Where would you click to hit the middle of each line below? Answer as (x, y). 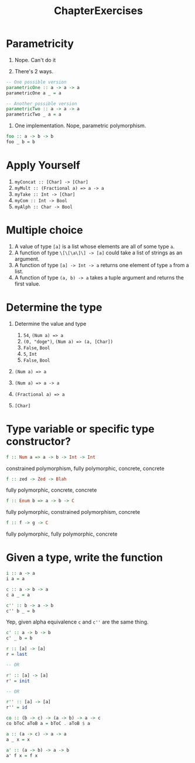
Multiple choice (45, 230)
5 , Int (30, 353)
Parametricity (40, 44)
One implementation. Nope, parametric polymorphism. (80, 126)
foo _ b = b (20, 142)
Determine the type (54, 307)
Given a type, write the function (84, 558)
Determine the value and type (50, 323)
